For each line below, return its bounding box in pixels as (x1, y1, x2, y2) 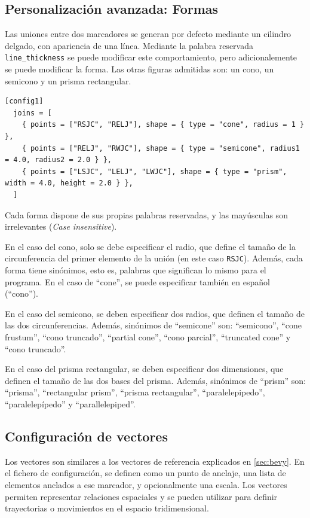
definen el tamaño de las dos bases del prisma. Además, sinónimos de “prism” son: (5, 374, 306, 386)
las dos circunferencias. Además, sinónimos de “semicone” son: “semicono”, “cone (5, 319, 302, 331)
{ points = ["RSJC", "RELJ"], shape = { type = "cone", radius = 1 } (22, 120, 305, 129)
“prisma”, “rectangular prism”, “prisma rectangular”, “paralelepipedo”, (5, 386, 265, 398)
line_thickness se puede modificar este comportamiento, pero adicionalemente (5, 51, 297, 63)
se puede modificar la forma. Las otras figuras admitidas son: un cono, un (5, 63, 274, 75)
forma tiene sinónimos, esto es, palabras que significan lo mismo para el (5, 264, 266, 276)
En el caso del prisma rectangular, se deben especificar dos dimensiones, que (5, 362, 284, 375)
